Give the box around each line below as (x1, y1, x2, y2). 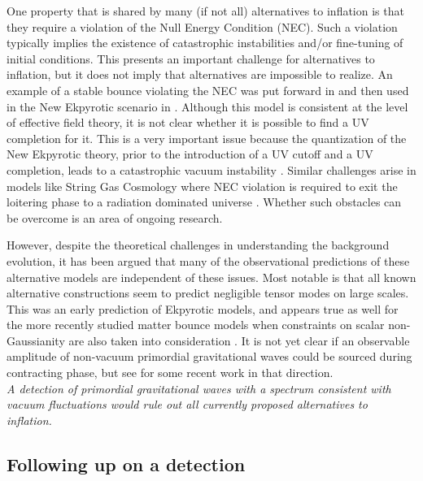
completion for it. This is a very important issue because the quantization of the (7, 129, 407, 146)
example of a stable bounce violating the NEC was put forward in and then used (7, 81, 409, 98)
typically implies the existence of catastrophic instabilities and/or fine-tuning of (7, 34, 403, 51)
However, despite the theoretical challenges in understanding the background (7, 236, 390, 253)
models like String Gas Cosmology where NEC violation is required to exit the (7, 177, 398, 194)
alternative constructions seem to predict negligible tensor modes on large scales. (7, 284, 409, 301)
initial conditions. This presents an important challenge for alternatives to (7, 50, 375, 67)
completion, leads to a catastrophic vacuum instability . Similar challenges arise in (7, 161, 416, 178)
